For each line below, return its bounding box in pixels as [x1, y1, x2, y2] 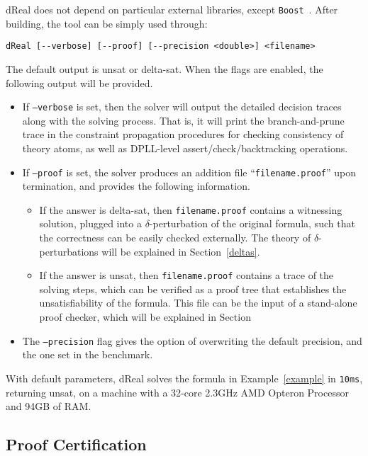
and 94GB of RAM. [6, 399, 91, 414]
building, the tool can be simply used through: [6, 16, 208, 30]
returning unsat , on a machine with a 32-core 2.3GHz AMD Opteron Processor [6, 384, 349, 399]
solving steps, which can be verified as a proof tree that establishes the [39, 281, 347, 296]
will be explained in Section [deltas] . [101, 244, 260, 258]
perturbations [39, 244, 99, 258]
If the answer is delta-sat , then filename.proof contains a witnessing [39, 202, 342, 217]
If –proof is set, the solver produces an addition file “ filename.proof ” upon [22, 164, 357, 179]
